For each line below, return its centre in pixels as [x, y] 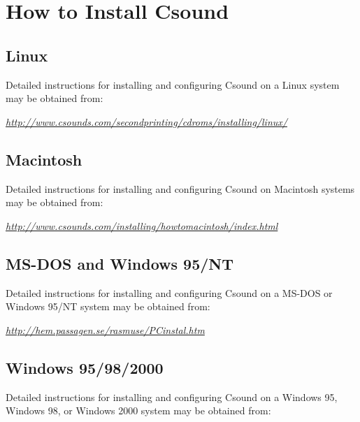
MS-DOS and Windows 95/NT [120, 263]
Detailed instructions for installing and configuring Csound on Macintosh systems [180, 188]
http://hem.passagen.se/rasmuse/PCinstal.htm [105, 329]
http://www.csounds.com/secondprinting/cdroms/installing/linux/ [146, 121]
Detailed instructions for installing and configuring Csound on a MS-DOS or [169, 292]
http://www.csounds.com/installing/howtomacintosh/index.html [142, 225]
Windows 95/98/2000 [85, 367]
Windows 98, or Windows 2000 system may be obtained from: [138, 410]
